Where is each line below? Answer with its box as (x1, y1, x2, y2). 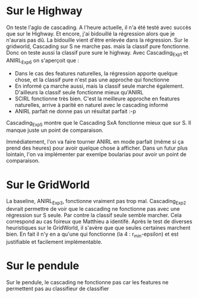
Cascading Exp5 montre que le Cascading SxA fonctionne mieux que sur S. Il (6, 119, 191, 128)
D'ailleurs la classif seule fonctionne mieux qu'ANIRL (14, 88, 144, 96)
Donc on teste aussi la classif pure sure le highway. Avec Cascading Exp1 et (6, 49, 188, 58)
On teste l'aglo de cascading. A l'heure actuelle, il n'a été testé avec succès (6, 24, 191, 31)
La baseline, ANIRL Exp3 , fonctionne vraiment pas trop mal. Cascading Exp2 (6, 198, 186, 206)
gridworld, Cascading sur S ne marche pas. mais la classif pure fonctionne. (6, 43, 190, 50)
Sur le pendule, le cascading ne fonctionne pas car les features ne (6, 278, 169, 286)
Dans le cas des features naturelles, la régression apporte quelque (14, 69, 178, 77)
